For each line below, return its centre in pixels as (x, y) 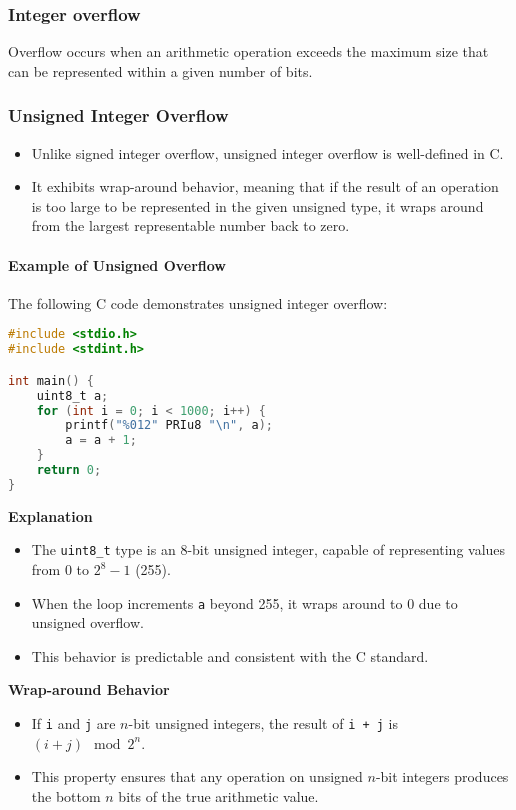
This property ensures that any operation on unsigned (197, 776)
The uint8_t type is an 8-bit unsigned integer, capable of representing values (268, 549)
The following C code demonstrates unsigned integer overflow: (198, 302)
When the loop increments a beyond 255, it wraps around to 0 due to (244, 602)
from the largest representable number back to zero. (190, 225)
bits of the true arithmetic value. (218, 795)
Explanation (50, 515)
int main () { (51, 380)
